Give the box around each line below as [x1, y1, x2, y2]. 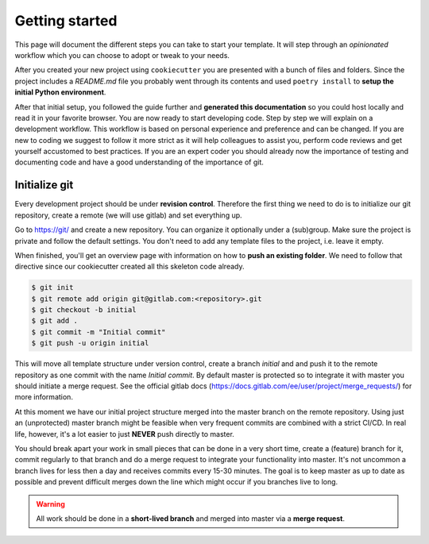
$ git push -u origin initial [31, 338, 149, 348]
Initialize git [14, 179, 74, 192]
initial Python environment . [14, 87, 106, 97]
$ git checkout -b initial [31, 306, 137, 314]
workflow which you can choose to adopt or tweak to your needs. [14, 50, 230, 60]
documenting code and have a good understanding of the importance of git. [14, 157, 264, 167]
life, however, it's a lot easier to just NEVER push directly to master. [14, 429, 234, 438]
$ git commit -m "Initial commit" [31, 327, 166, 337]
